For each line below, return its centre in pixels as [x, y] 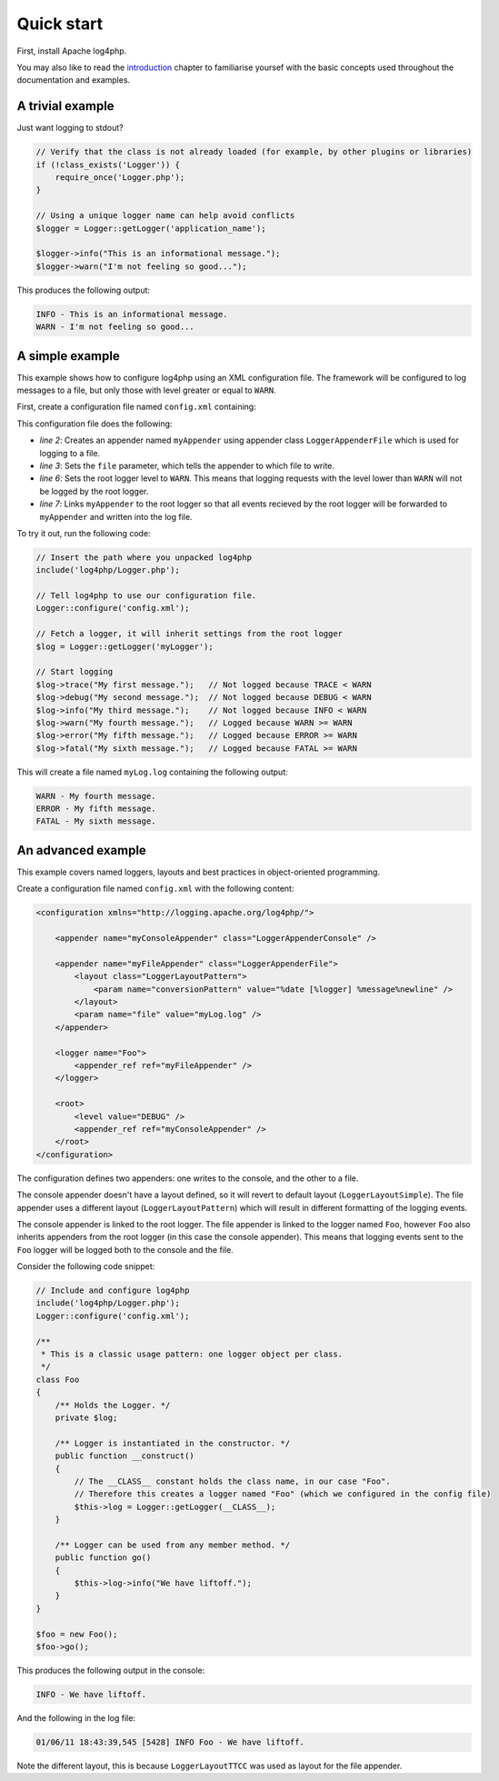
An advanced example [82, 850]
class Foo [58, 1379]
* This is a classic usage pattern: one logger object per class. [192, 1354]
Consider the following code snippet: [86, 1266]
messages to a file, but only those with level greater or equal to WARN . [146, 390]
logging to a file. [70, 453]
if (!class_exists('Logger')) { [108, 165]
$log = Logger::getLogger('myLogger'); [125, 646]
